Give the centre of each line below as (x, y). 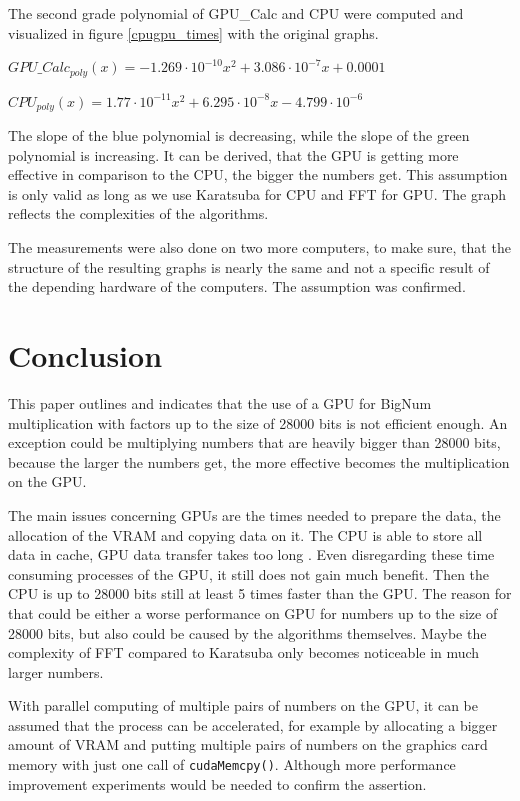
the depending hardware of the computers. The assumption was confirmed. (237, 286)
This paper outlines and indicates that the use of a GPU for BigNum (220, 402)
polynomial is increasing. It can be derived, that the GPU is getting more (233, 154)
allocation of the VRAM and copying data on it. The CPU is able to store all (245, 534)
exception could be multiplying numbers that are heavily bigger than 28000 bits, (254, 442)
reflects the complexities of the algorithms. (138, 213)
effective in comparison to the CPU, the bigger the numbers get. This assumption (258, 174)
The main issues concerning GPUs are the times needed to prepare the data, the (254, 514)
